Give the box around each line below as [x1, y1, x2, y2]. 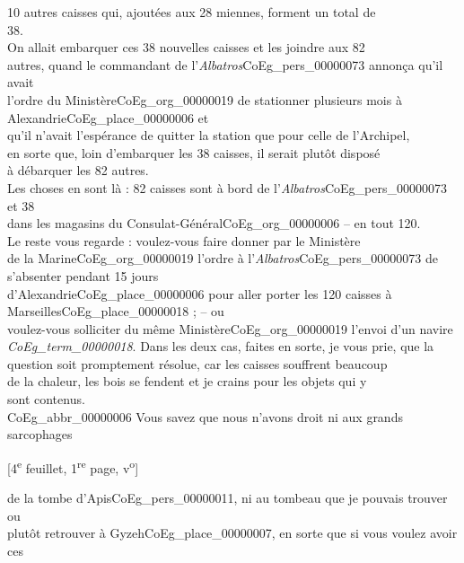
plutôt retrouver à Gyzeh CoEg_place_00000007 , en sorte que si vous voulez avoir [7, 523, 458, 542]
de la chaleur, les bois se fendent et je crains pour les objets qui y [7, 372, 367, 391]
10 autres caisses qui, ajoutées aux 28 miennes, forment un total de [7, 3, 376, 21]
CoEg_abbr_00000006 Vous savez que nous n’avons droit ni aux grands [7, 407, 403, 426]
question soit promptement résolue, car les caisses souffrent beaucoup [7, 354, 388, 373]
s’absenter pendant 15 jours [7, 266, 159, 285]
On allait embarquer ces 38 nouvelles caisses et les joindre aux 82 [7, 38, 365, 57]
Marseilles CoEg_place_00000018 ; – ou [7, 302, 224, 321]
